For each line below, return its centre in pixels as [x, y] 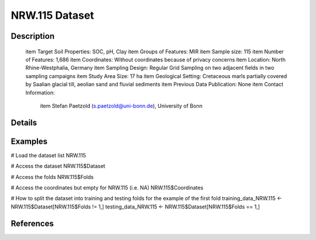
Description [33, 36]
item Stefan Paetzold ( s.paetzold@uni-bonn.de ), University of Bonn [121, 106]
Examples [29, 141]
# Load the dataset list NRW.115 [48, 155]
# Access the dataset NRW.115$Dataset [58, 166]
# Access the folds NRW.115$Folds [52, 177]
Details [24, 122]
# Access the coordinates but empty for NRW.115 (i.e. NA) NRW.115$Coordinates [107, 187]
